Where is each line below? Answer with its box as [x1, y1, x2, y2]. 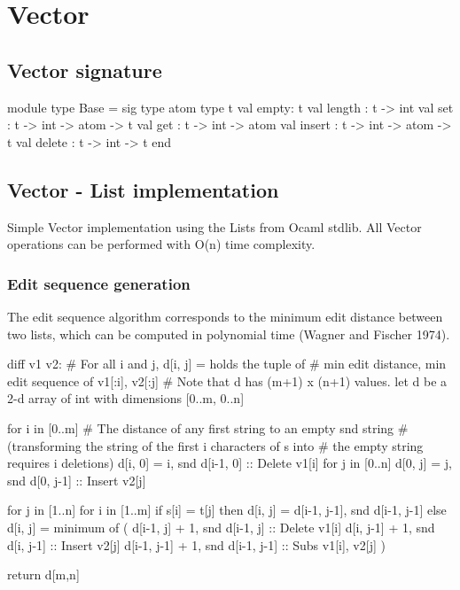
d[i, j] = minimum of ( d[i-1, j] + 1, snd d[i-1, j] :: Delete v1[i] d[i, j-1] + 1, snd [7, 517, 435, 536]
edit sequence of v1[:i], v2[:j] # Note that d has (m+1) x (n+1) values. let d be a [7, 371, 448, 390]
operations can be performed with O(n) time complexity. [7, 235, 316, 253]
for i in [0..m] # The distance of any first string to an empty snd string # [7, 418, 409, 437]
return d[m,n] [7, 565, 80, 584]
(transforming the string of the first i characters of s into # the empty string [7, 436, 424, 454]
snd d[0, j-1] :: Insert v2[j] [7, 470, 146, 489]
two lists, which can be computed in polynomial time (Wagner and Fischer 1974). [7, 324, 450, 343]
